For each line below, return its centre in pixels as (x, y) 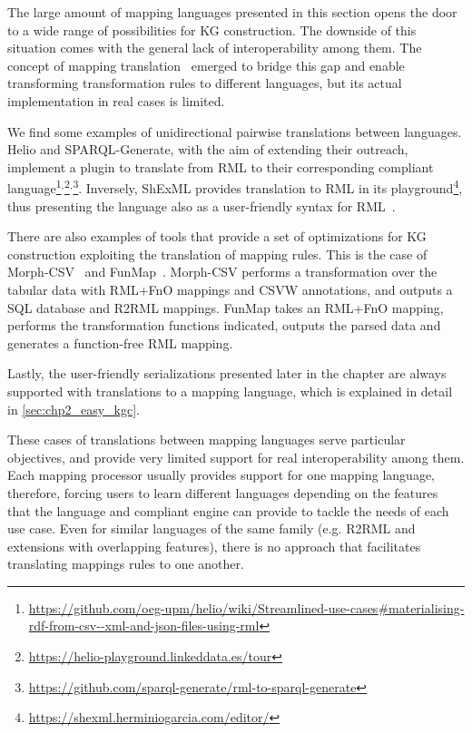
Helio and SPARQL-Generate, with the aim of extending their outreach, (208, 149)
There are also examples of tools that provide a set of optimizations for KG (217, 236)
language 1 (34, 186)
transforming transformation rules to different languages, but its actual (205, 83)
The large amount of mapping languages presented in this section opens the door (232, 12)
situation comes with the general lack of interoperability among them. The (215, 48)
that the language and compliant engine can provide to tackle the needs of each (228, 510)
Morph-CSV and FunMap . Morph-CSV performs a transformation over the (222, 272)
